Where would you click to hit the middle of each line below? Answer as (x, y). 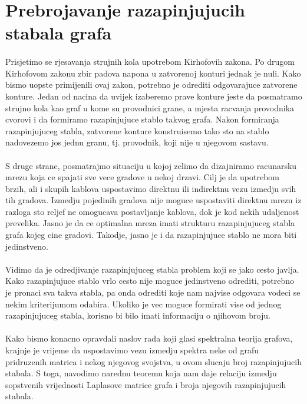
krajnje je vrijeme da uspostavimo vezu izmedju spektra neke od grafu (132, 350)
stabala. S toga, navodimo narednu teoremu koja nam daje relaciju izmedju (141, 373)
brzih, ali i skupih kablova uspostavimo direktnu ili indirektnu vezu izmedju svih (151, 188)
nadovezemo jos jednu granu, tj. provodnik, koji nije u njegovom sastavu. (137, 142)
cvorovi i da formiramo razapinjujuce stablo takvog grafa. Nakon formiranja (142, 119)
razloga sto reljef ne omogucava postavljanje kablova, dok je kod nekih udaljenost (152, 211)
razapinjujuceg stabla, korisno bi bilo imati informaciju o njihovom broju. (138, 315)
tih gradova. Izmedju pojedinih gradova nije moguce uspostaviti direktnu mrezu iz (153, 200)
